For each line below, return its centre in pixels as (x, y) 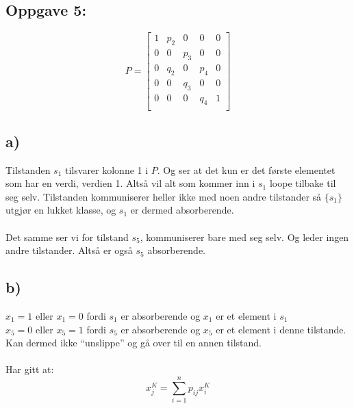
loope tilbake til (303, 183)
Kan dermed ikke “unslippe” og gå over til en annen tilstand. (134, 343)
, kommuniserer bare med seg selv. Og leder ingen (244, 237)
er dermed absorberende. (182, 210)
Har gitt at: (30, 369)
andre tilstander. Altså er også (69, 250)
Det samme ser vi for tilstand (67, 237)
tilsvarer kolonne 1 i (107, 169)
